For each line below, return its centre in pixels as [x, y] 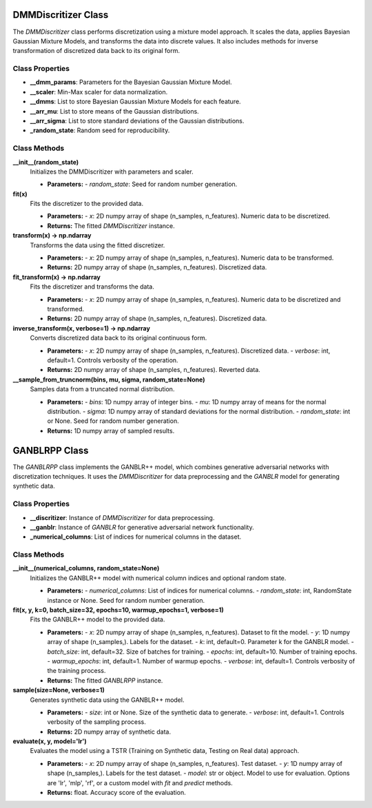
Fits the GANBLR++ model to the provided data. [97, 619]
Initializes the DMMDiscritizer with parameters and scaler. [112, 172]
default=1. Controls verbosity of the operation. [113, 360]
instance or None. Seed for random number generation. [126, 600]
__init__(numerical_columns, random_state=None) [86, 568]
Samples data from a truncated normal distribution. [102, 389]
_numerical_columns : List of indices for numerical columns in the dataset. [135, 537]
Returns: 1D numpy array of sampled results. [111, 431]
